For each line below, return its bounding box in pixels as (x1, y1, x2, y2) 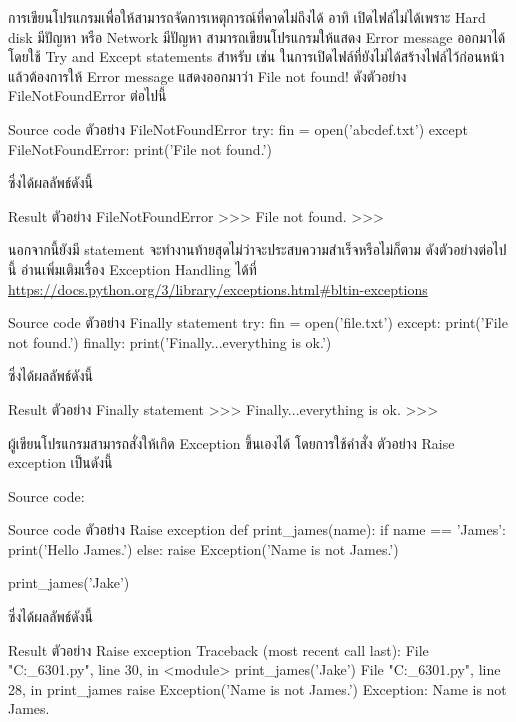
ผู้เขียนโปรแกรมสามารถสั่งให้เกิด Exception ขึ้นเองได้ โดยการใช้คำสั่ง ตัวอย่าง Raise (8, 432, 455, 453)
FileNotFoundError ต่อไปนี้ (8, 85, 167, 106)
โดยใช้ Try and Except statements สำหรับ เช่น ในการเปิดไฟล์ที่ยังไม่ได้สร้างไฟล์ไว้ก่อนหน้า (8, 46, 505, 67)
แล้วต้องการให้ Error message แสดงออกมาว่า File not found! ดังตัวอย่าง (8, 65, 407, 86)
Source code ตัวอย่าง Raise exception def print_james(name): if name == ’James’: (8, 519, 506, 540)
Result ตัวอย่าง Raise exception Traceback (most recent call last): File (8, 639, 429, 660)
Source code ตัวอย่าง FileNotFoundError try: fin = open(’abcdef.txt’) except (8, 118, 469, 139)
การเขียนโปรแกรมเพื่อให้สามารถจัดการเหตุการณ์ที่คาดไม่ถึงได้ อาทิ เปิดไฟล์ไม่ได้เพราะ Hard (8, 7, 486, 27)
